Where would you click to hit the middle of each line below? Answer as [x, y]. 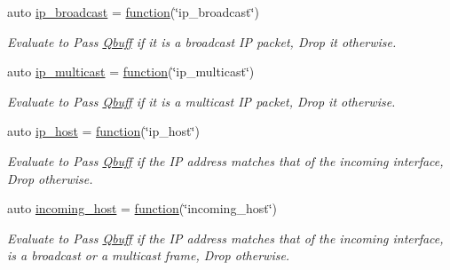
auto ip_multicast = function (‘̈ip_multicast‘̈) [131, 71]
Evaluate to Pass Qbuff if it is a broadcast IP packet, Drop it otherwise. [202, 41]
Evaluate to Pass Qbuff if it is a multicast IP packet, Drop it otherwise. [201, 101]
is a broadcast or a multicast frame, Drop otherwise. [149, 255]
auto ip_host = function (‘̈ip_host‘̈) [103, 131]
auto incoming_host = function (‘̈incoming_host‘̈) [142, 208]
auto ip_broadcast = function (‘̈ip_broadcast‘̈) [133, 12]
